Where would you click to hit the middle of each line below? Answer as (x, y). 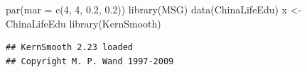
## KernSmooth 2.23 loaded (69, 48)
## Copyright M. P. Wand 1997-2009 (90, 61)
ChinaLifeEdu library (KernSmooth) (84, 23)
